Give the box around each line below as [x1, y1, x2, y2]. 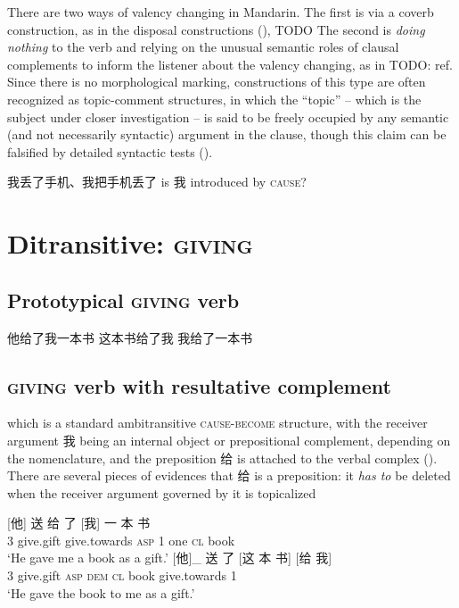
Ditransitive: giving [7, 225, 253, 262]
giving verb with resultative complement [7, 371, 391, 399]
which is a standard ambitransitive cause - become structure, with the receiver [7, 413, 428, 432]
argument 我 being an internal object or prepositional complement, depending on [7, 430, 451, 449]
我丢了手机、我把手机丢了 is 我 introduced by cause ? [7, 172, 307, 191]
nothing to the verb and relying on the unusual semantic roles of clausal [7, 37, 399, 56]
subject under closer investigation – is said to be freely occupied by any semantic [7, 107, 449, 126]
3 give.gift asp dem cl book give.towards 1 [7, 566, 237, 585]
